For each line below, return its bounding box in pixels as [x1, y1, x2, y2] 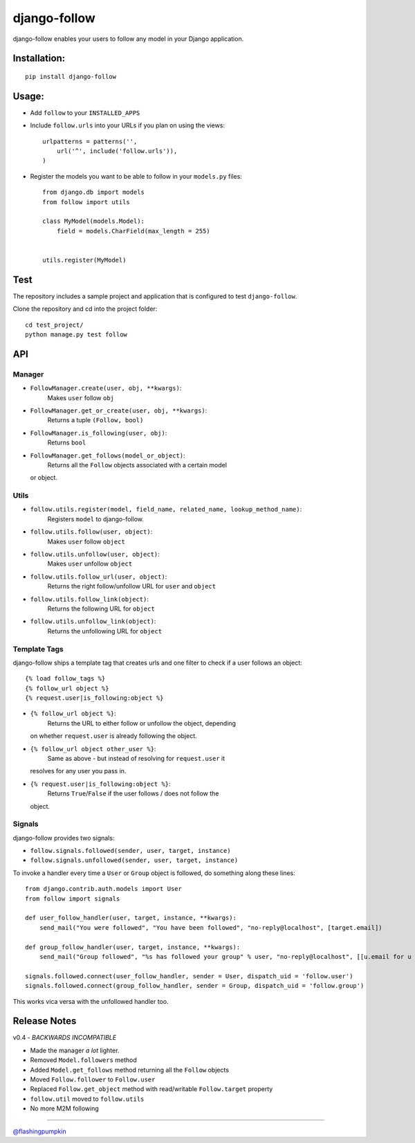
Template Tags [12, 644, 64, 654]
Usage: [12, 90, 45, 102]
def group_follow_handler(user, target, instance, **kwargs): [25, 943, 241, 951]
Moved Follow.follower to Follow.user [30, 1075, 156, 1083]
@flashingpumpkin [12, 1127, 66, 1135]
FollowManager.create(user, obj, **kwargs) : [30, 384, 182, 393]
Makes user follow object [47, 537, 126, 546]
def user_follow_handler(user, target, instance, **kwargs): [25, 914, 237, 922]
